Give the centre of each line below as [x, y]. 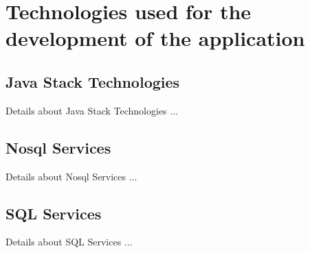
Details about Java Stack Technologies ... [92, 110]
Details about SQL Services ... [69, 242]
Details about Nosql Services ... [71, 176]
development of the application [155, 38]
